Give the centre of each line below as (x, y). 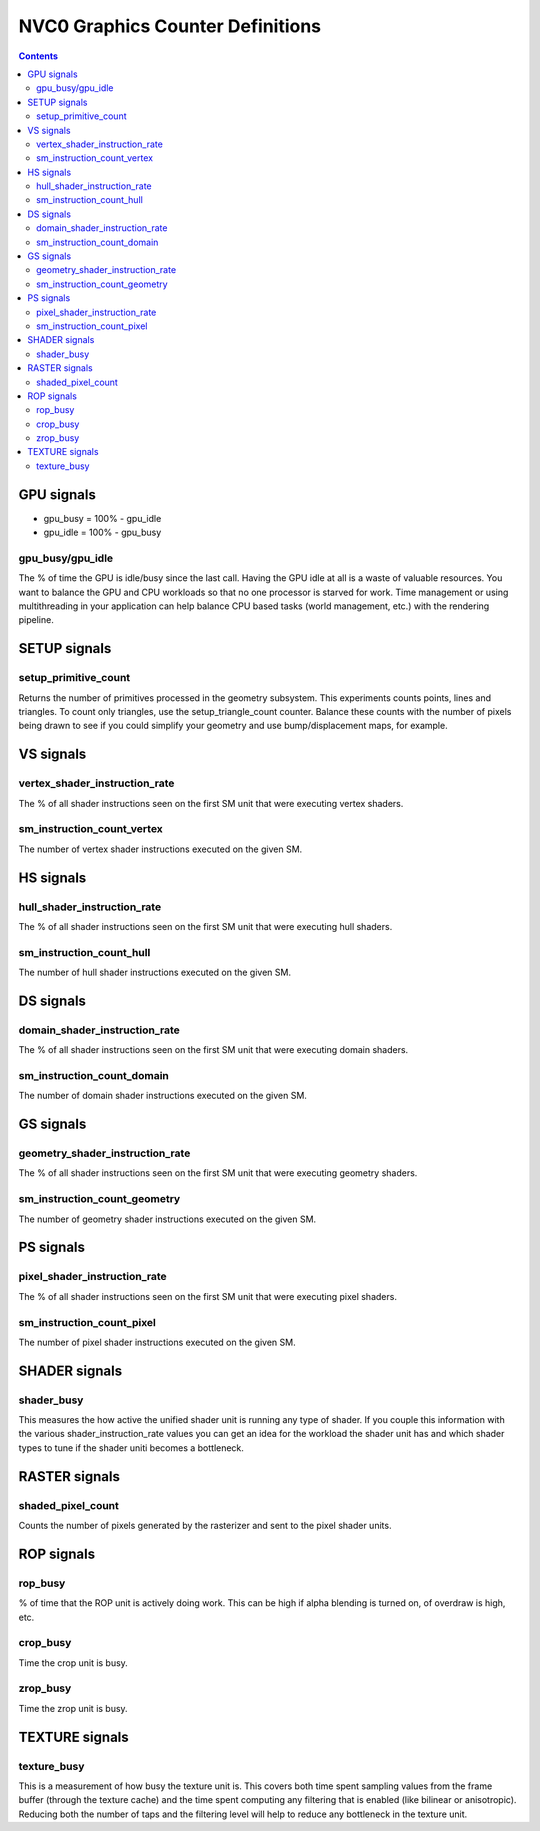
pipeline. (36, 620)
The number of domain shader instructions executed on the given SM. (162, 1096)
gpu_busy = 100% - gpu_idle (102, 518)
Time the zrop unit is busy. (73, 1708)
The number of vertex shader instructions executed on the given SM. (160, 849)
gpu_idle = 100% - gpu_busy (102, 532)
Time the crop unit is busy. (73, 1662)
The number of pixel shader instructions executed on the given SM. (157, 1342)
